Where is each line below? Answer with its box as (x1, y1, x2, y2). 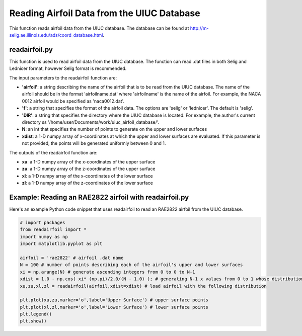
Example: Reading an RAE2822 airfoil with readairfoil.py (9, 193, 189, 201)
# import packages (20, 219, 65, 225)
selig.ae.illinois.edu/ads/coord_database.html (9, 32, 103, 38)
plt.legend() (20, 311, 52, 317)
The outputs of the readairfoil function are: (9, 149, 98, 155)
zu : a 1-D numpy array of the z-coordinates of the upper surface (22, 166, 156, 172)
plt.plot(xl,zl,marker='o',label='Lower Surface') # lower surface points (20, 304, 209, 310)
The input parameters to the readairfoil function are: (9, 74, 117, 80)
